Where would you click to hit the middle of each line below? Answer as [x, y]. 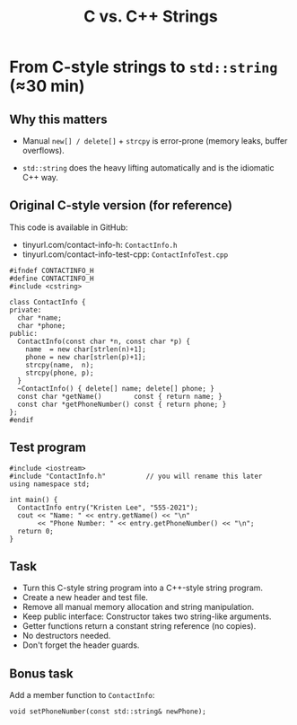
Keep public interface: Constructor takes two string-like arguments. [147, 616]
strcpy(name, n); [60, 365]
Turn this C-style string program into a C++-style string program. [142, 588]
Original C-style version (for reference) [121, 205]
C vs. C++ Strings [151, 17]
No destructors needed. [66, 636]
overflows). [43, 150]
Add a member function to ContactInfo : [82, 695]
